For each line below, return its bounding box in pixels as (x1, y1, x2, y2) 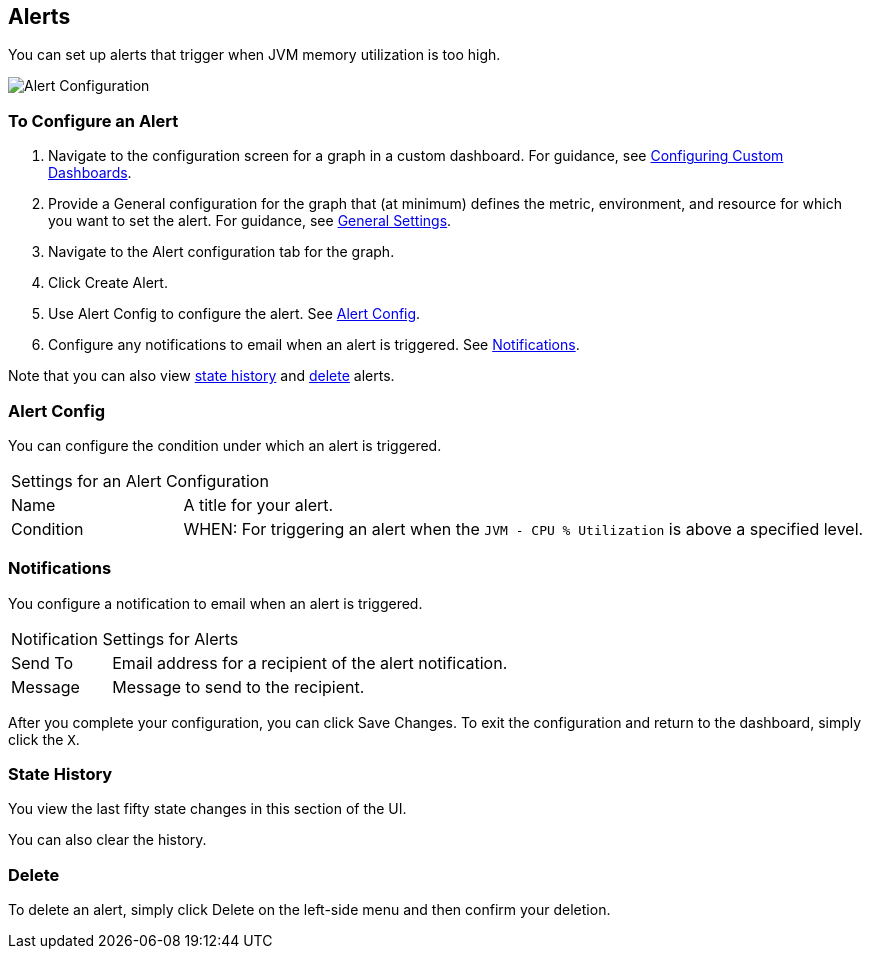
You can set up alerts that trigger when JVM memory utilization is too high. (8, 46, 501, 64)
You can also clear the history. (8, 831, 207, 849)
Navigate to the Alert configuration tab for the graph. (48, 243, 395, 261)
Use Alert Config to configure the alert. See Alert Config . (48, 305, 421, 323)
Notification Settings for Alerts (11, 628, 239, 649)
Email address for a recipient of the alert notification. (112, 652, 508, 673)
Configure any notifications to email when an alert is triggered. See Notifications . (48, 336, 580, 354)
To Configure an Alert (8, 110, 179, 131)
